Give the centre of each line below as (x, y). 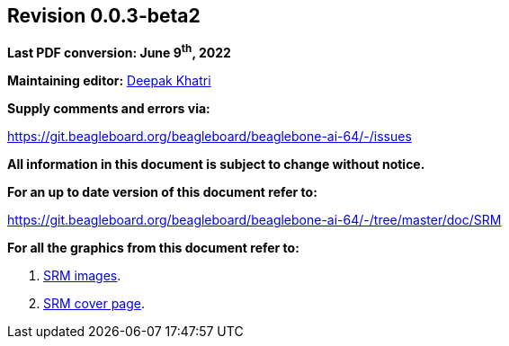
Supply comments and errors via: (109, 109)
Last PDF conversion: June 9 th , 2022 (119, 52)
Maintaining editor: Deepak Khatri (109, 81)
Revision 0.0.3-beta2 (104, 16)
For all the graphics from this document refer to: (153, 248)
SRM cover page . (94, 304)
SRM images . (82, 276)
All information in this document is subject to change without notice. (216, 164)
